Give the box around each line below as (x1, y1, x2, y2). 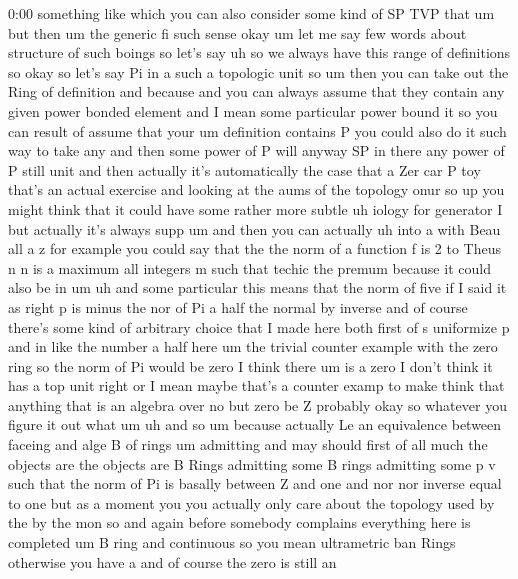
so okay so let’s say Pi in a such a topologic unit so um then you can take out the (8, 61, 509, 82)
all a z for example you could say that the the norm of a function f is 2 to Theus (8, 238, 502, 259)
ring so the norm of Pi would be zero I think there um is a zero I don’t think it (8, 355, 493, 376)
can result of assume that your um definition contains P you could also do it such (8, 120, 507, 141)
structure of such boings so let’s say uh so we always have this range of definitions (8, 42, 511, 63)
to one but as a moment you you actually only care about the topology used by (8, 492, 495, 513)
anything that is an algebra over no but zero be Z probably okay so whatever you (8, 394, 507, 415)
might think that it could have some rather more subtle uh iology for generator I (8, 198, 503, 219)
